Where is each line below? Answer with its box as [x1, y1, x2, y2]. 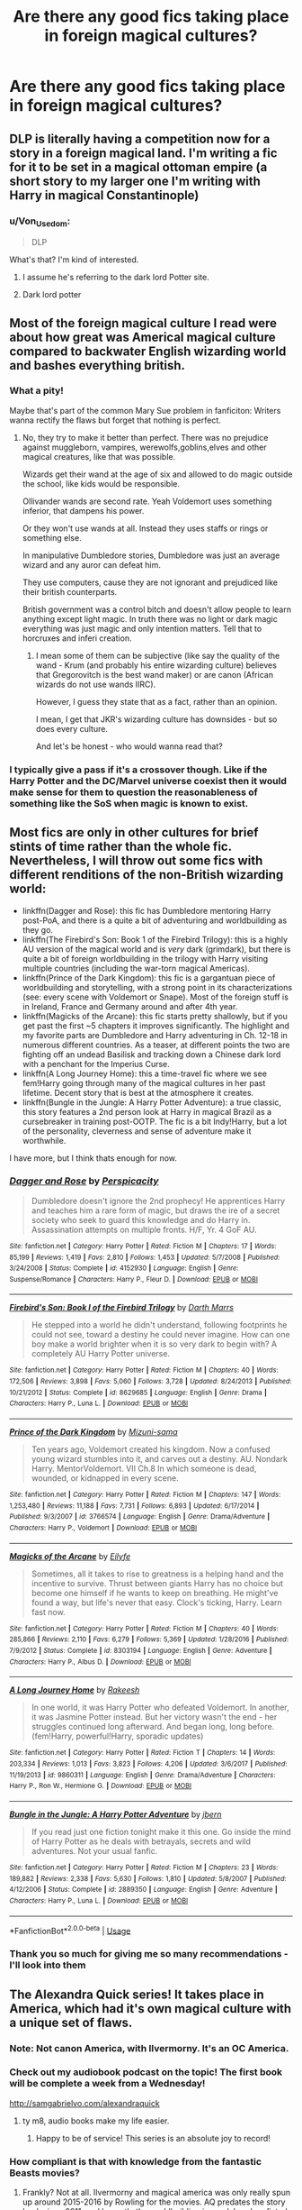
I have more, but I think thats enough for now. [9, 1152, 178, 1164]
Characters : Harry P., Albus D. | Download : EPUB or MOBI [9, 1657, 191, 1667]
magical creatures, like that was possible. [22, 451, 176, 461]
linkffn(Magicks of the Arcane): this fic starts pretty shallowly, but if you [22, 1010, 288, 1021]
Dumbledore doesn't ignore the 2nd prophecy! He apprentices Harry [31, 1195, 286, 1206]
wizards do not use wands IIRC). [35, 679, 156, 689]
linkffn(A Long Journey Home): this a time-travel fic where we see [22, 1068, 268, 1079]
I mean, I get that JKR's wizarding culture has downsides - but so [35, 714, 278, 725]
